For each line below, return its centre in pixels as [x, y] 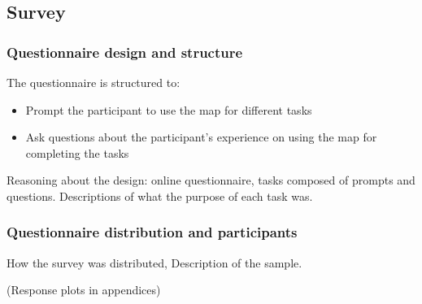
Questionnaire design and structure [125, 52]
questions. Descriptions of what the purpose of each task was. [160, 195]
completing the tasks [77, 152]
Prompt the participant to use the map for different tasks [169, 109]
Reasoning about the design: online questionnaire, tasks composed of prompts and [211, 180]
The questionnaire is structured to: [94, 82]
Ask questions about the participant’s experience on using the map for [201, 137]
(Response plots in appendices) [84, 290]
